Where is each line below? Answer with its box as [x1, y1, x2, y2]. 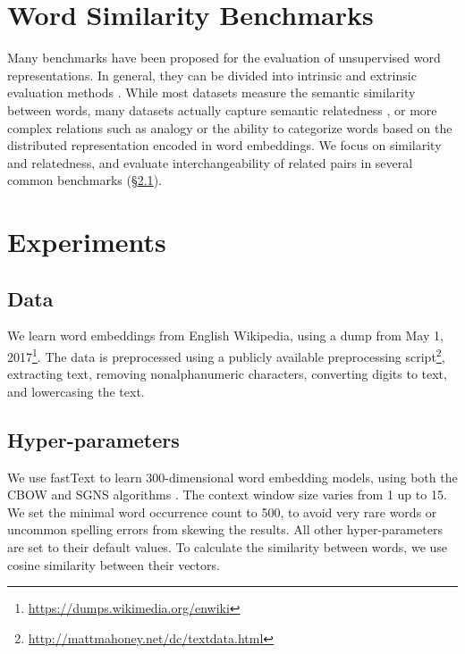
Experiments [7, 223, 166, 260]
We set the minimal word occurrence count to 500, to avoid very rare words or [7, 502, 437, 521]
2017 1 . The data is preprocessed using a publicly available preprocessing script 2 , [7, 345, 445, 365]
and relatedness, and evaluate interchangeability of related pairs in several [7, 153, 413, 172]
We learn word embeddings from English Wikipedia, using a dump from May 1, [7, 326, 444, 345]
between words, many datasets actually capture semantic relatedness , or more [7, 100, 437, 119]
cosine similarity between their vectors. [7, 555, 220, 574]
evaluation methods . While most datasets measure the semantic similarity [7, 83, 416, 102]
